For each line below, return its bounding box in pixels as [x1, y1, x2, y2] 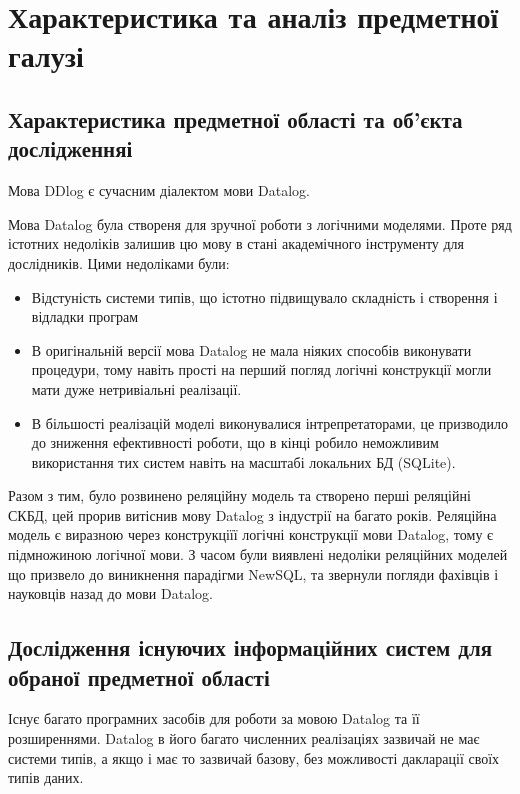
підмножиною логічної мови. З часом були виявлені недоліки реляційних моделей [8, 544, 508, 565]
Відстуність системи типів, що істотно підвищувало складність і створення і [31, 286, 498, 307]
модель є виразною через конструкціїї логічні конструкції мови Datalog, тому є [8, 524, 494, 545]
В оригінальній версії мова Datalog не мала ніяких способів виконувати [31, 339, 472, 360]
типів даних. [8, 767, 84, 788]
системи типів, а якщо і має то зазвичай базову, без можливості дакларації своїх [8, 747, 500, 768]
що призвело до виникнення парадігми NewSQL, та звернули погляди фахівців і [8, 563, 499, 584]
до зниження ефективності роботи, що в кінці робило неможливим [31, 432, 439, 453]
